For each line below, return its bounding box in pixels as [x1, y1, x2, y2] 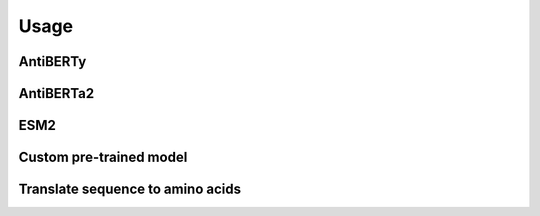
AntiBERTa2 [18, 85, 95, 102]
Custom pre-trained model [18, 149, 188, 166]
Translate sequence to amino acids [18, 181, 242, 198]
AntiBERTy [18, 53, 87, 70]
